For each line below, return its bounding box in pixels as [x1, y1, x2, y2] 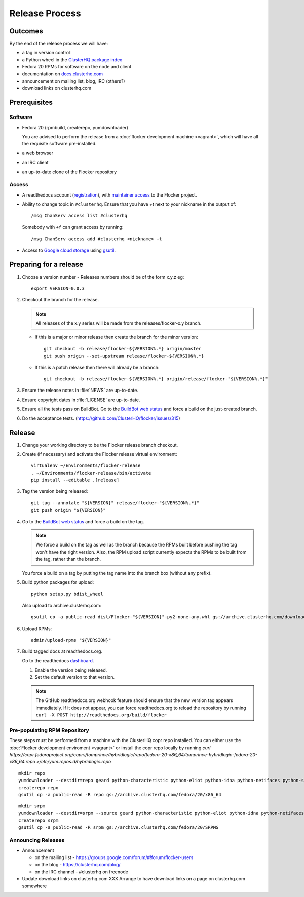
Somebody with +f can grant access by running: [22, 224, 124, 230]
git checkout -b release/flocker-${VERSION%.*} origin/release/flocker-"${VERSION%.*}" [44, 376, 269, 382]
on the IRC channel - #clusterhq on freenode [34, 869, 129, 875]
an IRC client [22, 160, 49, 166]
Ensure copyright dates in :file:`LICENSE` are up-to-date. [22, 397, 140, 403]
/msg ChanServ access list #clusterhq [31, 213, 128, 219]
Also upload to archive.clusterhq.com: [22, 602, 101, 608]
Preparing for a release [9, 260, 84, 269]
